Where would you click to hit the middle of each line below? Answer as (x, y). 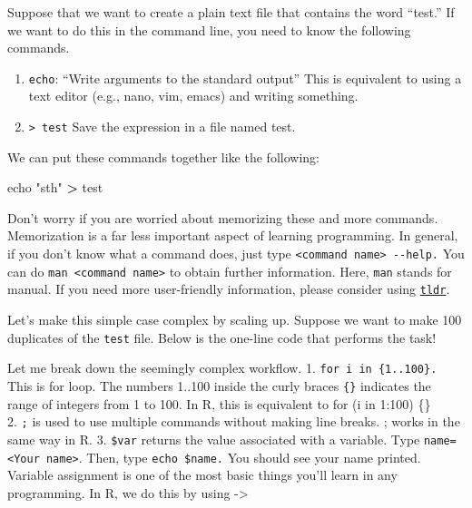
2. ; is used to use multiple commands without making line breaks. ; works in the (234, 421)
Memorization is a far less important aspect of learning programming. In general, (233, 235)
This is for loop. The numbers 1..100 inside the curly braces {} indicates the (219, 385)
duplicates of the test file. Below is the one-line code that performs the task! (222, 337)
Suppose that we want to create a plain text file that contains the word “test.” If (231, 12)
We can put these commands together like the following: (163, 156)
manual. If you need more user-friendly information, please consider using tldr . (229, 289)
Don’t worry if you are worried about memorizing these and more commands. (223, 217)
